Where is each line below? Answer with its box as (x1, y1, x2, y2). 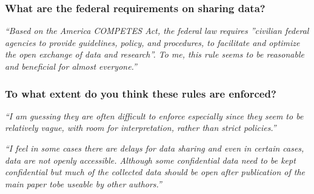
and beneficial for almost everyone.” (5, 60, 137, 72)
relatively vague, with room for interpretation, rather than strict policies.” (5, 121, 276, 134)
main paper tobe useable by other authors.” (5, 177, 162, 190)
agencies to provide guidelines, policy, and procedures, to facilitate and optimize (5, 36, 300, 48)
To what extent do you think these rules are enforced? (5, 85, 276, 101)
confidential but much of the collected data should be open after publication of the (5, 166, 306, 178)
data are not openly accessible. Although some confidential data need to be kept (5, 153, 296, 166)
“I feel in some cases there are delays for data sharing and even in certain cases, (5, 142, 304, 154)
